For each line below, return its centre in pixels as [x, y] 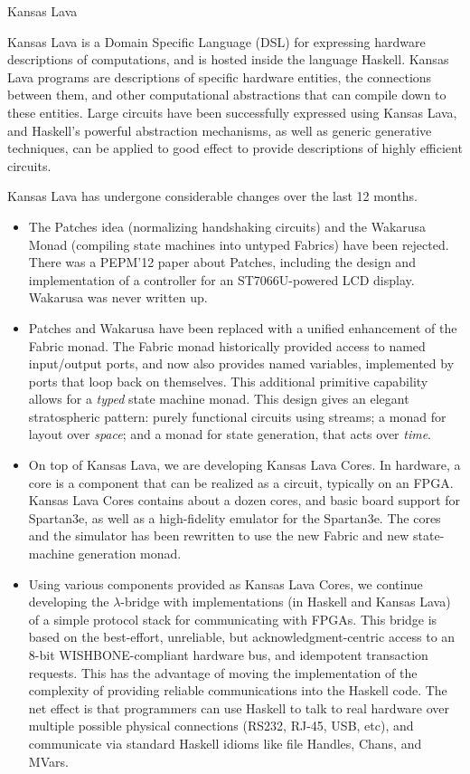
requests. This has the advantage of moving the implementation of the [223, 672]
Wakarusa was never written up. [118, 297]
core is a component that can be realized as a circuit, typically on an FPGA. [241, 482]
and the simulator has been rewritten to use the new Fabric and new [219, 535]
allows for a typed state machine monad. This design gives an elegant [219, 399]
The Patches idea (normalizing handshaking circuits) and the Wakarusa [227, 226]
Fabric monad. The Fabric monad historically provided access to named [227, 345]
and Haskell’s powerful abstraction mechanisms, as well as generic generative [220, 130]
